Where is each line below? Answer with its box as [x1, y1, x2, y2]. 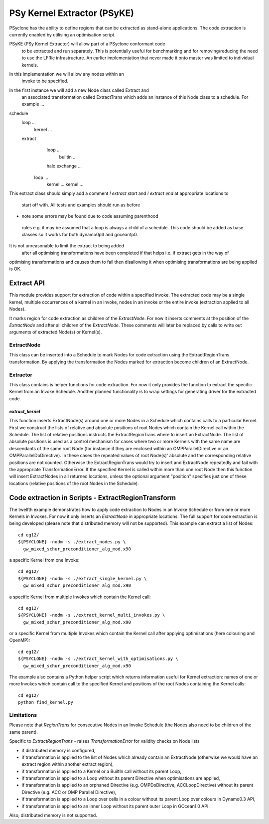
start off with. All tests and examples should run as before [21, 202, 140, 208]
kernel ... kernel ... [46, 181, 84, 187]
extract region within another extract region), [21, 761, 114, 767]
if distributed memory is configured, [21, 747, 96, 753]
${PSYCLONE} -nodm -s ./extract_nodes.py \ [18, 539, 126, 545]
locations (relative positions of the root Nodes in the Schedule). [9, 480, 139, 486]
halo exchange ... [46, 163, 82, 169]
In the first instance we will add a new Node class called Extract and [9, 87, 149, 93]
